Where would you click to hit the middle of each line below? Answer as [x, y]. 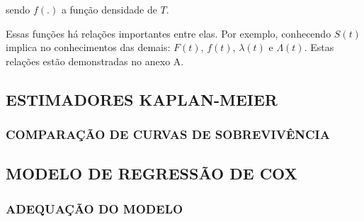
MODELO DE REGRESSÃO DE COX [152, 173]
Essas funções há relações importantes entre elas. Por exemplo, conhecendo [169, 33]
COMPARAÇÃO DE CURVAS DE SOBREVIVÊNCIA [168, 134]
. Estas [319, 47]
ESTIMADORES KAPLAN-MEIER [142, 99]
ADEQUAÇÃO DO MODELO [95, 208]
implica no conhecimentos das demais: [88, 47]
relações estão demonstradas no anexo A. [95, 61]
